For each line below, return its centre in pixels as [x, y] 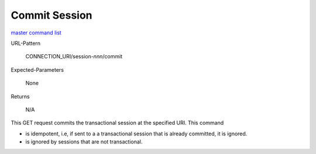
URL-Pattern [26, 43]
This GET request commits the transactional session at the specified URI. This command [117, 123]
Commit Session [52, 15]
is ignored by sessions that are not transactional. [84, 142]
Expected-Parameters [37, 69]
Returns [20, 96]
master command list [36, 33]
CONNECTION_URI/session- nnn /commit [74, 57]
